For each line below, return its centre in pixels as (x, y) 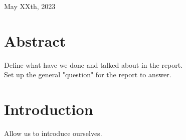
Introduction (49, 109)
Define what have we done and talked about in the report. (94, 64)
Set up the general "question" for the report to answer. (88, 75)
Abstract (35, 40)
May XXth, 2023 (30, 6)
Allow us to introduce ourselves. (53, 133)
